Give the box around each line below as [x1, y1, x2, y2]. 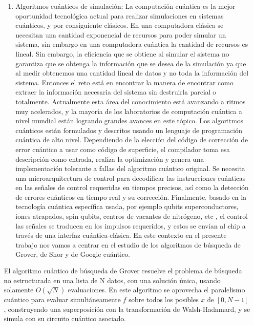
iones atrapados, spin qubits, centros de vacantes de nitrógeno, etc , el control [15, 211, 248, 221]
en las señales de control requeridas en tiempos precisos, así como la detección [15, 182, 249, 192]
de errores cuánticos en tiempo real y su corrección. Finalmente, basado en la [15, 191, 247, 202]
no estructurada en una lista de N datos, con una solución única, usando [4, 275, 221, 285]
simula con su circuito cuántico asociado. [4, 313, 126, 324]
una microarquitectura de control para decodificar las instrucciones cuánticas [15, 172, 246, 183]
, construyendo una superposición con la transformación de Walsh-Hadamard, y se [4, 304, 250, 314]
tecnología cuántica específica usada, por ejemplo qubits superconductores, [15, 201, 239, 211]
